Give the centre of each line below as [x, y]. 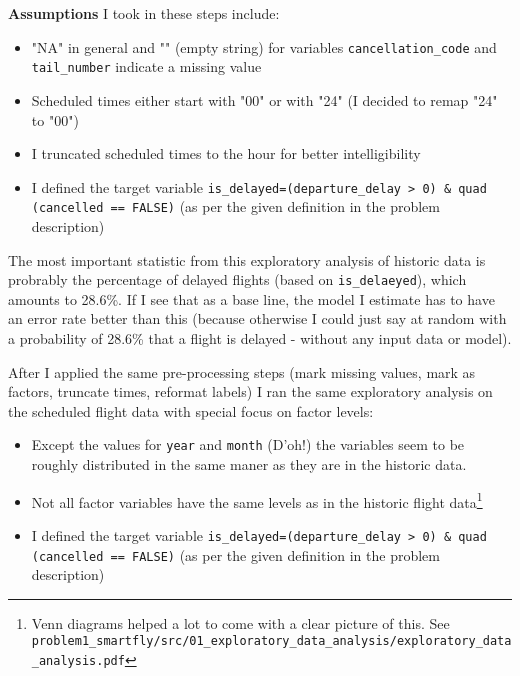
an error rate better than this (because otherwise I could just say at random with [257, 318]
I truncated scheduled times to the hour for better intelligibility [226, 153]
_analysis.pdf [78, 661]
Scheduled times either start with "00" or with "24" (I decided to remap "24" [264, 99]
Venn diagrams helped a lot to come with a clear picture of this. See [240, 622]
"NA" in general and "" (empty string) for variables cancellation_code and [264, 46]
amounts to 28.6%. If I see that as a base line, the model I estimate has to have [251, 298]
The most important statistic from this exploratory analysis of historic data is [247, 259]
